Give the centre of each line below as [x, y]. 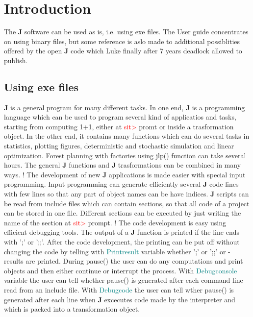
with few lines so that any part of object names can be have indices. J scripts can [126, 194]
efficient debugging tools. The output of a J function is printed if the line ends [122, 232]
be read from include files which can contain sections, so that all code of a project [127, 203]
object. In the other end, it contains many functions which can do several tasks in [127, 136]
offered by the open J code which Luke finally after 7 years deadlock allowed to [123, 51]
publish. [16, 60]
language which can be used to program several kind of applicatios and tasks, [120, 117]
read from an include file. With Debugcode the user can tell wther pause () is [119, 289]
